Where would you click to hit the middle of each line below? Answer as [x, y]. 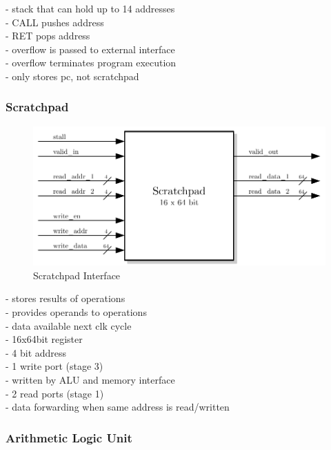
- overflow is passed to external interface [90, 49]
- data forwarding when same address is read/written [118, 407]
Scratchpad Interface [77, 275]
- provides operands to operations [76, 312]
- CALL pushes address [55, 22]
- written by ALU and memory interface [90, 379]
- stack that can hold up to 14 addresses [90, 8]
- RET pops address [48, 36]
